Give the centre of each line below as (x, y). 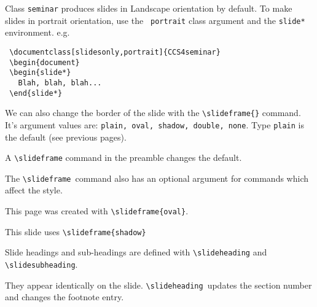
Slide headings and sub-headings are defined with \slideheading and (136, 252)
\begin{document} (45, 62)
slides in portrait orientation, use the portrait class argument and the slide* (155, 20)
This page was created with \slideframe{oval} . (97, 211)
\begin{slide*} (40, 73)
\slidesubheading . (41, 264)
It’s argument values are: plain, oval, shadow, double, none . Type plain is (155, 124)
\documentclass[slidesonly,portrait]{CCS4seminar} (115, 52)
